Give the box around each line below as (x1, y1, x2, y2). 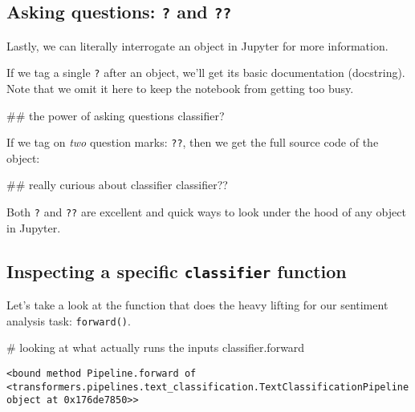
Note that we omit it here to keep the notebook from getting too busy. (6, 80, 354, 97)
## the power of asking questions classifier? (6, 107, 225, 123)
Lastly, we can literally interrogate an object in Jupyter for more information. (6, 37, 389, 54)
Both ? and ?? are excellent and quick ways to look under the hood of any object (6, 204, 406, 220)
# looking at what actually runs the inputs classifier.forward (6, 339, 305, 356)
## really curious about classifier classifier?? (6, 176, 228, 193)
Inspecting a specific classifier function (6, 258, 347, 283)
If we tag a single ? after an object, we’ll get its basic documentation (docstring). (6, 64, 405, 81)
